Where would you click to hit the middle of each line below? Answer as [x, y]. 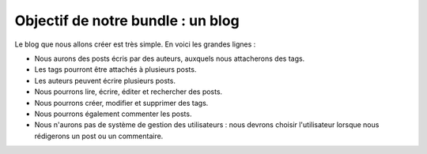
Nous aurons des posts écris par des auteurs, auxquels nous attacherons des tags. [170, 58]
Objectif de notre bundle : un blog [127, 21]
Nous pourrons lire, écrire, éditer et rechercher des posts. [128, 92]
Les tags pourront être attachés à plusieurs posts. [115, 69]
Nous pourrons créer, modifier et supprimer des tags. [121, 103]
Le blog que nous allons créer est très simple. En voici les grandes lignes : [135, 44]
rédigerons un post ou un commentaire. [99, 136]
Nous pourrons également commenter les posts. [113, 114]
